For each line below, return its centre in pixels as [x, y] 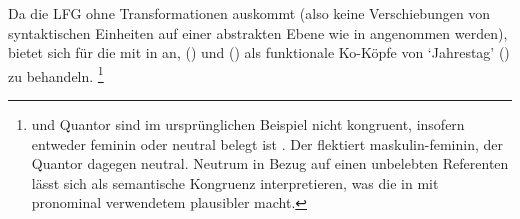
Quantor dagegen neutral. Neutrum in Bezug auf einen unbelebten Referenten [270, 163]
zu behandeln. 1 [56, 74]
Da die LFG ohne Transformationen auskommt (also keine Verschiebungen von [249, 13]
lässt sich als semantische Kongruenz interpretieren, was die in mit [235, 182]
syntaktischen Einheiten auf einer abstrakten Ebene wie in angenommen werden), [258, 32]
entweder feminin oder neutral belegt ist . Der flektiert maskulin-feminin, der [267, 143]
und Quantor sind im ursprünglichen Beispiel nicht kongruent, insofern [248, 124]
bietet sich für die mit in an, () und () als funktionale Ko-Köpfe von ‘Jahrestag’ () [259, 52]
